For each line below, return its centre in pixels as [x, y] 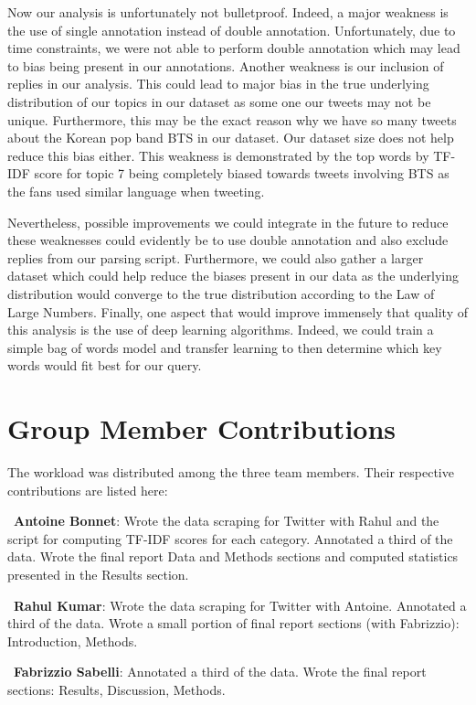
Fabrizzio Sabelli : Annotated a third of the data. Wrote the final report [220, 672]
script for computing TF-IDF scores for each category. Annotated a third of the [230, 538]
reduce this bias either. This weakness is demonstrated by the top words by [218, 155]
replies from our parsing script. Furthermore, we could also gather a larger [216, 257]
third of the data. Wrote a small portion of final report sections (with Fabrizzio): [233, 623]
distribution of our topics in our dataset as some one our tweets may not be [219, 101]
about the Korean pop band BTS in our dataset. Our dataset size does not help [231, 138]
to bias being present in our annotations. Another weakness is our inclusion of [226, 65]
